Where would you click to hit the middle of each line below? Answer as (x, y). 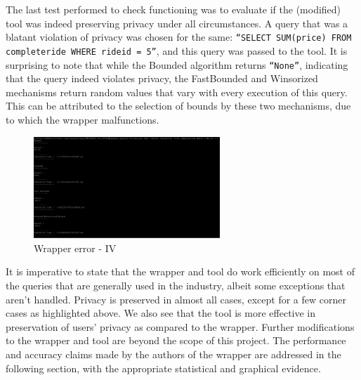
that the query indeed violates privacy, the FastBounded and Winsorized (162, 78)
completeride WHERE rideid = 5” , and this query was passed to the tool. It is (177, 50)
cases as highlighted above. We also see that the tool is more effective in (161, 313)
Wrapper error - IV (75, 248)
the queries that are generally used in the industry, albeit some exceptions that (176, 286)
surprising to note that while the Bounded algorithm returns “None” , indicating (177, 64)
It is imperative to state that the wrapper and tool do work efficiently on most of (180, 271)
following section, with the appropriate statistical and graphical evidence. (163, 368)
